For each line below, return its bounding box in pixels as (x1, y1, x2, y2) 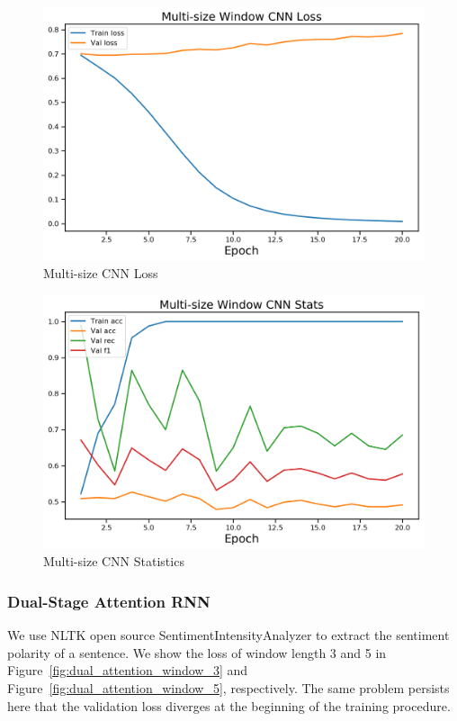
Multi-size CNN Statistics (43, 552, 184, 571)
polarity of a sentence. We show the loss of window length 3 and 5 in (7, 643, 387, 662)
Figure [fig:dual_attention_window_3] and (7, 661, 248, 680)
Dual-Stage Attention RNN (7, 590, 211, 612)
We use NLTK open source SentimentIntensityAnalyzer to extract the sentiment (7, 626, 450, 644)
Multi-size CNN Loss (43, 264, 158, 283)
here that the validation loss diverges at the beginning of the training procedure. (7, 696, 451, 715)
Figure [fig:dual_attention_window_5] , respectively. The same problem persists (7, 678, 450, 697)
